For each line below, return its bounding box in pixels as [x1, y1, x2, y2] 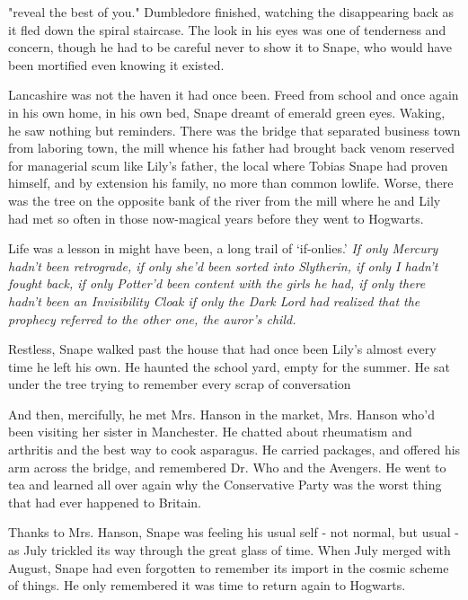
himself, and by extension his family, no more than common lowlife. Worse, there [8, 173, 454, 192]
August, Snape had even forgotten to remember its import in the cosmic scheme [8, 558, 449, 577]
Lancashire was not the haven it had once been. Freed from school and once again [8, 85, 459, 104]
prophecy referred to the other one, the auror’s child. [8, 309, 296, 328]
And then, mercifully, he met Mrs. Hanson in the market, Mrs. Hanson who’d [8, 404, 435, 423]
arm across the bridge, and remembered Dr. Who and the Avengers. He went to [8, 457, 446, 476]
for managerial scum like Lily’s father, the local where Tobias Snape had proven [8, 155, 448, 174]
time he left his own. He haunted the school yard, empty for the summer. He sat [8, 357, 450, 375]
